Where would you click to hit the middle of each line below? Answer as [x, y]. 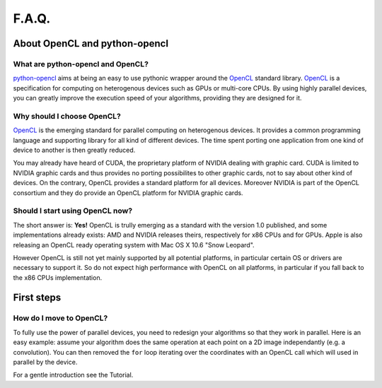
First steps [37, 298]
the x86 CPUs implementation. [58, 277]
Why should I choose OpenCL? [67, 116]
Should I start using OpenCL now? [73, 211]
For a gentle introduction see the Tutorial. [73, 375]
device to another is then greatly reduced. [74, 150]
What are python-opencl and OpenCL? [81, 64]
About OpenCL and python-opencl [91, 43]
